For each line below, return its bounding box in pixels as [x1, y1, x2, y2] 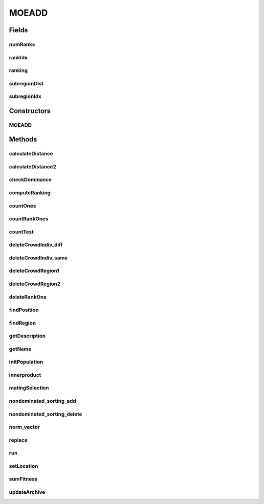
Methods [9, 135, 37, 144]
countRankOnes [9, 215, 48, 222]
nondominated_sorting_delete [9, 411, 83, 417]
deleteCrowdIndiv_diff [9, 241, 63, 248]
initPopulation [9, 359, 44, 366]
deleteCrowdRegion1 [9, 267, 60, 274]
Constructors [9, 107, 51, 115]
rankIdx [9, 54, 28, 61]
